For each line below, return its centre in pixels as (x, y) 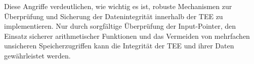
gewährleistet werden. (37, 55)
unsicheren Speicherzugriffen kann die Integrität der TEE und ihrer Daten (119, 46)
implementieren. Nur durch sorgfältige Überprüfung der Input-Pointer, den (120, 26)
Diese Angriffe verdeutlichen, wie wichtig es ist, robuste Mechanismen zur (118, 6)
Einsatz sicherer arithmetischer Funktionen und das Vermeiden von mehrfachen (127, 36)
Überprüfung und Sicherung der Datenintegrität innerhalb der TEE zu (114, 16)
